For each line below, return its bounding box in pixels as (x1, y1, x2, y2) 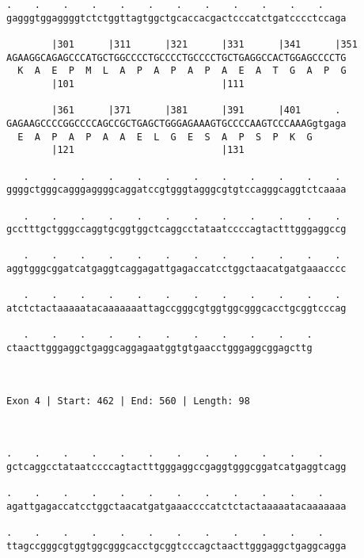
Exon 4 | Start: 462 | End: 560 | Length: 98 (6, 395, 250, 407)
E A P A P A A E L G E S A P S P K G (17, 131, 313, 143)
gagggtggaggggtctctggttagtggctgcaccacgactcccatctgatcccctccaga (6, 12, 347, 24)
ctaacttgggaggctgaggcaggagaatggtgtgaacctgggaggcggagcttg (6, 342, 313, 354)
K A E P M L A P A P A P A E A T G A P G (17, 65, 347, 77)
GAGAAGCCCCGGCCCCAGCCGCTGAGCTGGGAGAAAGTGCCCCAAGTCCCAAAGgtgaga (6, 117, 347, 129)
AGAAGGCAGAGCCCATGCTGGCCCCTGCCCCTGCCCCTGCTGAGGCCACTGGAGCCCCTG (6, 52, 347, 63)
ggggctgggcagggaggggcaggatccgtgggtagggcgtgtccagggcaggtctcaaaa (6, 184, 347, 196)
